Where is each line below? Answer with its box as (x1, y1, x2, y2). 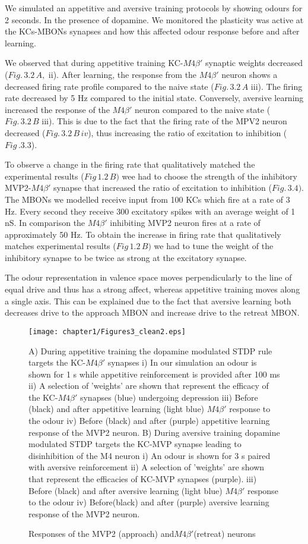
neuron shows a (221, 68, 278, 80)
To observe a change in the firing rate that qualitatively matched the (5, 158, 255, 171)
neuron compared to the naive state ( (135, 103, 271, 115)
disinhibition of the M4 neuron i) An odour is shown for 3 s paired (28, 449, 271, 461)
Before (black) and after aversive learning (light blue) (28, 484, 223, 496)
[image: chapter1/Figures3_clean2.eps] (28, 327, 186, 336)
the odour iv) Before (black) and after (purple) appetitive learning (28, 414, 270, 427)
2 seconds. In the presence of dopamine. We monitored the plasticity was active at (5, 13, 304, 26)
